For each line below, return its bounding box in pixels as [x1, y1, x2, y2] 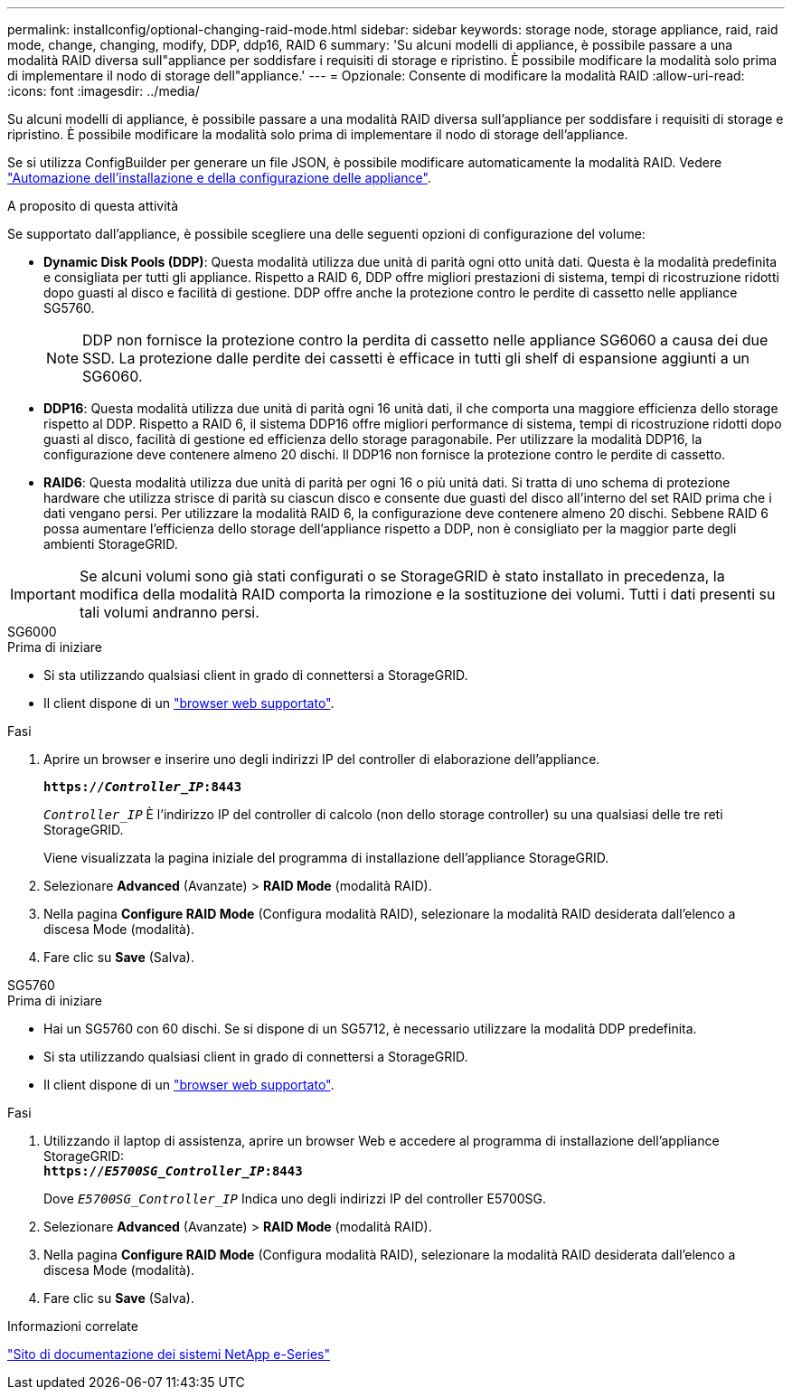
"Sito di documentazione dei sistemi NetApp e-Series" [7, 1346, 330, 1362]
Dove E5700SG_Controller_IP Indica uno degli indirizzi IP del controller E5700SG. [43, 1191, 547, 1206]
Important [10, 585, 76, 603]
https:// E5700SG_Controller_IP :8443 [43, 1164, 303, 1178]
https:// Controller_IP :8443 [43, 779, 242, 794]
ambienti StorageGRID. [43, 536, 178, 552]
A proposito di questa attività [7, 198, 179, 213]
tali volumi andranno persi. [79, 603, 259, 621]
